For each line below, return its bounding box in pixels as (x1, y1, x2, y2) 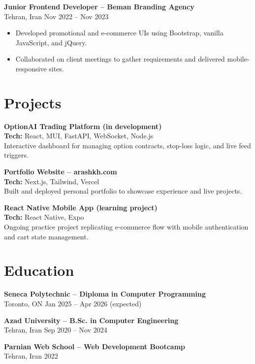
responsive (15, 63, 47, 73)
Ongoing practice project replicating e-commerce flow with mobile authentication (4, 222, 249, 232)
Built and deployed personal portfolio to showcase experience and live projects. (4, 186, 242, 196)
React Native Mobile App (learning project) (4, 202, 158, 212)
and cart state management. (4, 231, 89, 241)
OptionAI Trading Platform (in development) (4, 121, 162, 131)
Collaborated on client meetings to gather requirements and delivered (15, 54, 225, 64)
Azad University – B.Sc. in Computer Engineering (4, 315, 179, 325)
